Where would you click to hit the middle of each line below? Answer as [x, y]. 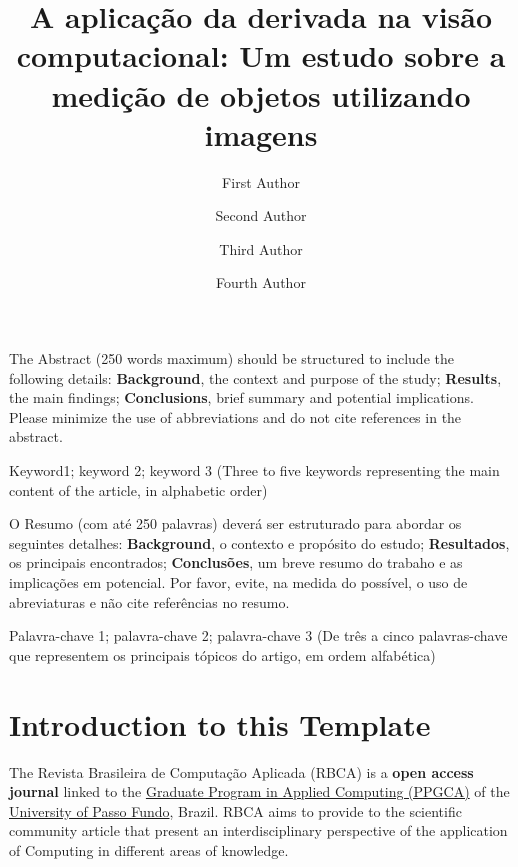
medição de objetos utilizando [261, 94]
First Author [261, 181]
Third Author [261, 248]
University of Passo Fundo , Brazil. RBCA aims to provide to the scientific [235, 810]
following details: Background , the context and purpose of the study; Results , [255, 377]
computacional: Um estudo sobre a [261, 55]
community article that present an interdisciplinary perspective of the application [258, 830]
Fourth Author [261, 282]
